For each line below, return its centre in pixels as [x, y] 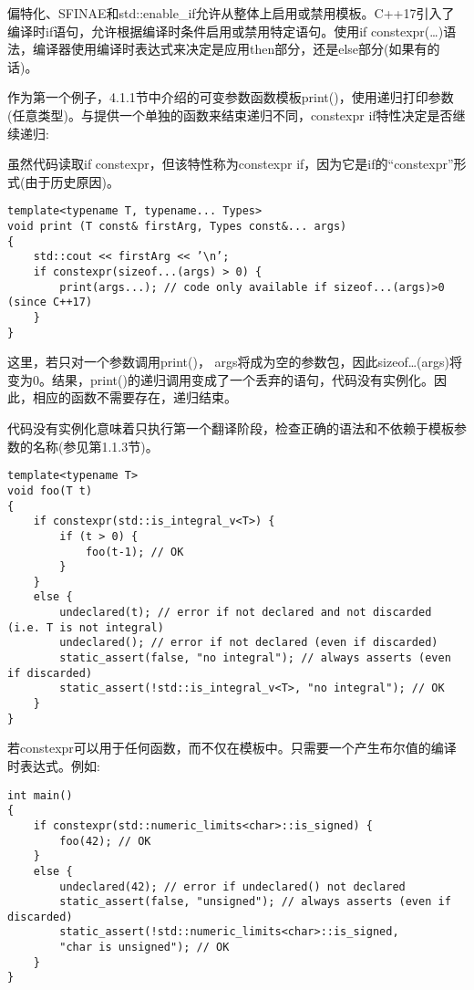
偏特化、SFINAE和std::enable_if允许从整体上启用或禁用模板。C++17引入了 [231, 13]
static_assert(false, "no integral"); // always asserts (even [255, 658]
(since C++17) [50, 302]
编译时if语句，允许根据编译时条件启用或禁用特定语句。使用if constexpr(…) [226, 31]
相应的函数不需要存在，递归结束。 [134, 397]
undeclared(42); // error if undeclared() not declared [232, 886]
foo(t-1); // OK [134, 552]
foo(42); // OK [105, 841]
